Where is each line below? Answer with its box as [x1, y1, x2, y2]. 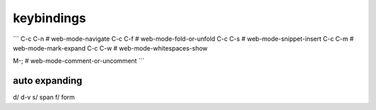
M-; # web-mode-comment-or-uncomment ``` [13, 57, 145, 65]
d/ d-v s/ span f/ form [13, 93, 75, 102]
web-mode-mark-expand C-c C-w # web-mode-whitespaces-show [13, 44, 208, 52]
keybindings [13, 10, 86, 26]
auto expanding [13, 75, 83, 86]
